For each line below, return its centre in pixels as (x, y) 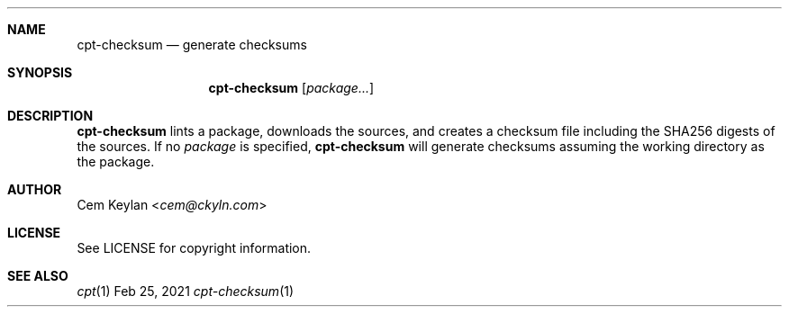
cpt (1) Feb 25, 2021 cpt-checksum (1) (186, 291)
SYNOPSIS (40, 72)
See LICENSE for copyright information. (194, 248)
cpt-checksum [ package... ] (291, 88)
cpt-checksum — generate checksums (192, 45)
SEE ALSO (38, 276)
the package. (116, 161)
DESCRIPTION (50, 116)
